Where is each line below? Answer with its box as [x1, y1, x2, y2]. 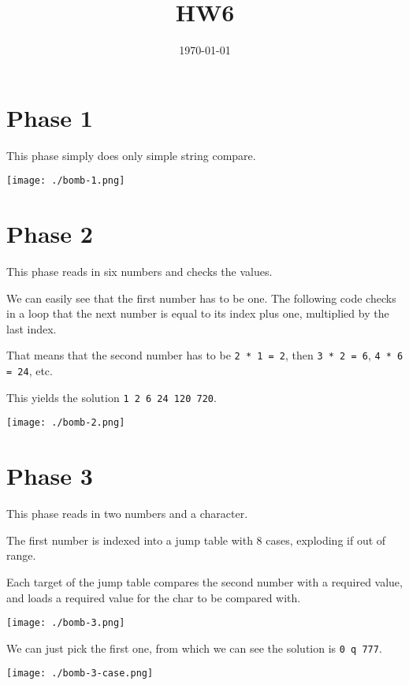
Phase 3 [6, 460, 93, 492]
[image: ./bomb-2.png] [6, 417, 125, 429]
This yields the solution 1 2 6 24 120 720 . [6, 389, 217, 405]
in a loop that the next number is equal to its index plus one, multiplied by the [6, 305, 389, 322]
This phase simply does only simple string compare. [6, 147, 256, 163]
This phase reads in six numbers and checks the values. [6, 263, 273, 280]
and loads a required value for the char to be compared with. [6, 589, 301, 605]
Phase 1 [6, 101, 93, 133]
